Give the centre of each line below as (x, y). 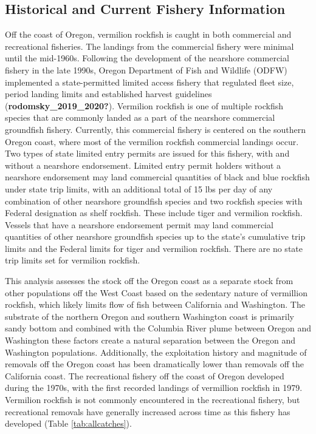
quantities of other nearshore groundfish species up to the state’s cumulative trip (155, 236)
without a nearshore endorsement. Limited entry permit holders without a (143, 165)
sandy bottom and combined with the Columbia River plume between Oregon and (158, 328)
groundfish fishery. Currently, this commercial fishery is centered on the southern (156, 129)
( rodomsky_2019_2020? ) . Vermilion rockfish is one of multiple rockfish (144, 105)
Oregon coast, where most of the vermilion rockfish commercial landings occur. (152, 141)
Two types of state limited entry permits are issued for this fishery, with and (147, 153)
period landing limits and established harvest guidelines (108, 94)
